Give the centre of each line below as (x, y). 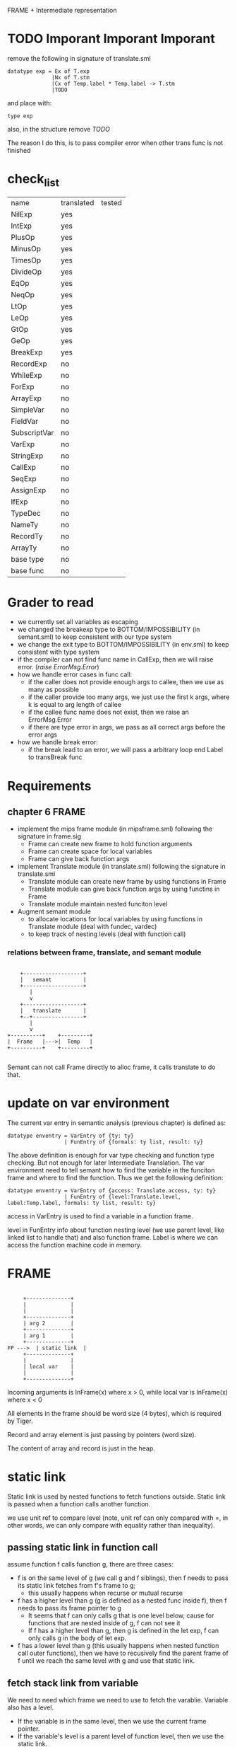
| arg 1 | (48, 1336)
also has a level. (31, 1707)
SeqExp (24, 479)
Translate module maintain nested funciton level (98, 904)
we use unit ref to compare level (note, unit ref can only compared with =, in (118, 1518)
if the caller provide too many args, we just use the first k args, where (129, 697)
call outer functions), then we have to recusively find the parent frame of (123, 1653)
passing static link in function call (83, 1547)
